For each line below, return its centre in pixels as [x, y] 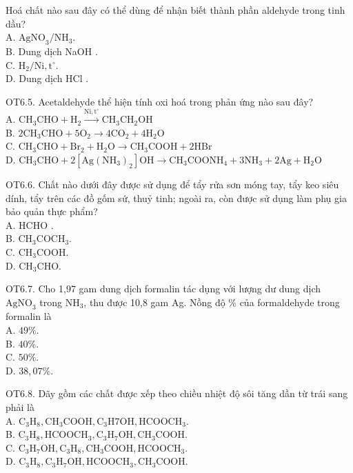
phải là [20, 407]
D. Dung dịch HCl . [47, 78]
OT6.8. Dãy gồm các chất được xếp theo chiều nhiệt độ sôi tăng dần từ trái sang [177, 393]
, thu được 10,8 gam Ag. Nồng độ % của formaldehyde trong [212, 302]
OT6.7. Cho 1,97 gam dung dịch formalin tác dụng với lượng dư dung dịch [163, 289]
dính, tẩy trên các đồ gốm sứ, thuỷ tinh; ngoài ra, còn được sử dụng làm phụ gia [176, 198]
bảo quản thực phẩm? [52, 211]
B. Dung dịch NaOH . [52, 51]
